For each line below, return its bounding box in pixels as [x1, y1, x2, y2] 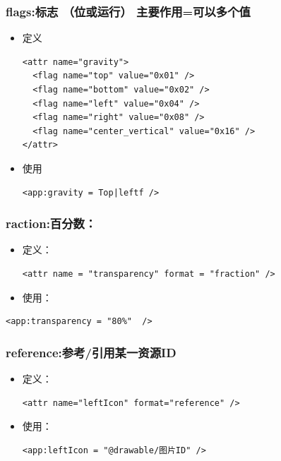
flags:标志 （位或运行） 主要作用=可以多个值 [6, 2, 251, 20]
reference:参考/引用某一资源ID [6, 343, 177, 361]
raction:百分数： [6, 215, 97, 232]
